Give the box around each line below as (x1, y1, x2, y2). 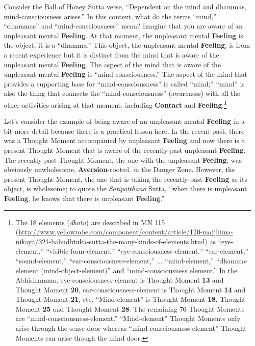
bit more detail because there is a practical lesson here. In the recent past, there (4, 125, 245, 136)
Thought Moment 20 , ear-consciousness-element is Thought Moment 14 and (15, 284, 246, 294)
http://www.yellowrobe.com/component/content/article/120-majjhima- (18, 227, 233, 237)
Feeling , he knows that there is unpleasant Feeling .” (4, 193, 165, 203)
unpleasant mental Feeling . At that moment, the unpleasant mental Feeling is (4, 30, 243, 40)
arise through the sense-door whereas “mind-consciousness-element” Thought (15, 323, 247, 333)
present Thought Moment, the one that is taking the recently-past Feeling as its (4, 173, 247, 184)
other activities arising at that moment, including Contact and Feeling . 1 (4, 98, 227, 110)
